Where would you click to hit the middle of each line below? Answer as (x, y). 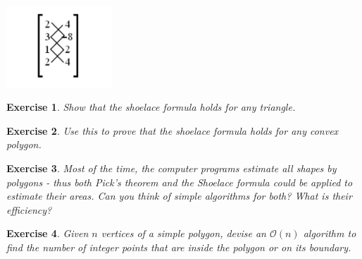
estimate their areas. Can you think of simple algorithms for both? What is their (179, 196)
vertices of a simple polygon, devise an (183, 233)
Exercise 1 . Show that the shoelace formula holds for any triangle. (151, 107)
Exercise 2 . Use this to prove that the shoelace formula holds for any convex (173, 130)
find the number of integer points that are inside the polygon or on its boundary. (179, 247)
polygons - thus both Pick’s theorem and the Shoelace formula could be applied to (180, 182)
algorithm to (330, 233)
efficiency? (29, 209)
